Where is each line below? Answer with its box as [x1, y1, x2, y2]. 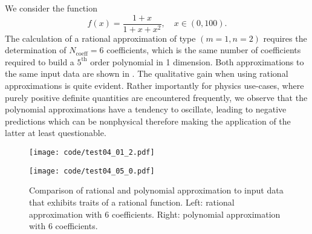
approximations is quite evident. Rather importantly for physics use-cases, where [5, 79, 304, 92]
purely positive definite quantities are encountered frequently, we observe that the [5, 91, 308, 103]
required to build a [5, 55, 74, 68]
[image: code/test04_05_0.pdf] [29, 166, 155, 175]
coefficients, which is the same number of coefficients [106, 44, 301, 56]
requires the [263, 31, 307, 44]
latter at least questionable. [5, 126, 106, 139]
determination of [5, 44, 67, 56]
